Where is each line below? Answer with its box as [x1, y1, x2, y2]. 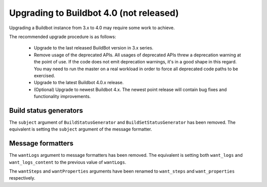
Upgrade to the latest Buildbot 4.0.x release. [34, 80, 124, 86]
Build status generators [9, 106, 84, 115]
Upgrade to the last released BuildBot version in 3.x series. [34, 45, 153, 51]
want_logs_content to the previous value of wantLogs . [9, 159, 127, 165]
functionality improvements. [34, 93, 91, 99]
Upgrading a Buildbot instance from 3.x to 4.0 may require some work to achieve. [9, 25, 175, 31]
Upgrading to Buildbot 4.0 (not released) [9, 7, 179, 18]
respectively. [9, 175, 36, 181]
